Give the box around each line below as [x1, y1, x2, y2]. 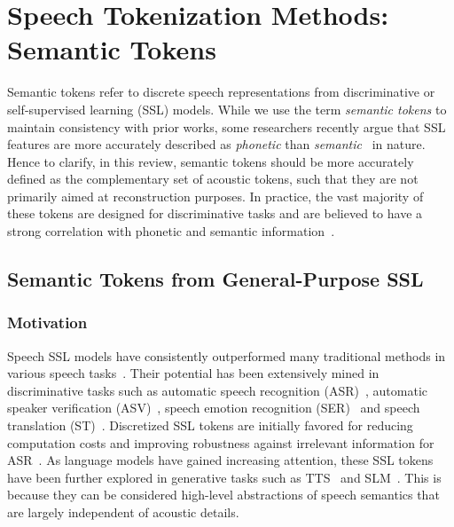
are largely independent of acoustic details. [7, 503, 239, 521]
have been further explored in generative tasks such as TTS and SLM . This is [7, 468, 442, 486]
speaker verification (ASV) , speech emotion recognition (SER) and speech [7, 398, 420, 417]
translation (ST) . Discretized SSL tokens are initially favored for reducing [7, 416, 413, 435]
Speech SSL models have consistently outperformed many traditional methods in [7, 346, 446, 365]
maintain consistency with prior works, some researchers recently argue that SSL [7, 117, 446, 136]
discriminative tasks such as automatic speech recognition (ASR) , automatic [7, 381, 427, 399]
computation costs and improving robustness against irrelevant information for [7, 433, 434, 452]
